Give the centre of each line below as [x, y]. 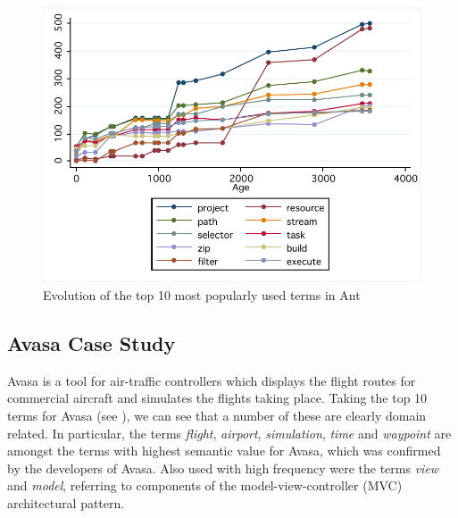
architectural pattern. [66, 502]
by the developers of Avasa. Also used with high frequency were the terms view [223, 468]
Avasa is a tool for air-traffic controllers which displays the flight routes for [212, 380]
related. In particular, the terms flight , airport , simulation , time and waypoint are [229, 433]
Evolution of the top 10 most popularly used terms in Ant [202, 294]
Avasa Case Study [92, 343]
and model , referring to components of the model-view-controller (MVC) [205, 485]
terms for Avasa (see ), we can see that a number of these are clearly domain [217, 415]
